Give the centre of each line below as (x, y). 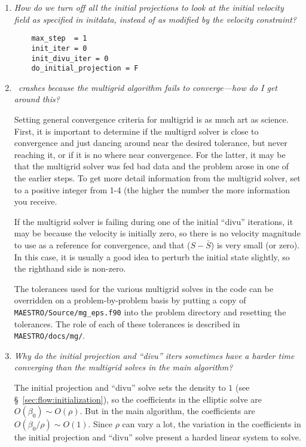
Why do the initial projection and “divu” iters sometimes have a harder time (154, 355)
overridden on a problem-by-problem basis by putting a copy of (130, 300)
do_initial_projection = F (85, 69)
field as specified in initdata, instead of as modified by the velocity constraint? (155, 19)
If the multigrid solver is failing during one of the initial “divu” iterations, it (154, 221)
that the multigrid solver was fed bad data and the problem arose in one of (152, 166)
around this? (37, 99)
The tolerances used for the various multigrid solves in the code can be (144, 288)
